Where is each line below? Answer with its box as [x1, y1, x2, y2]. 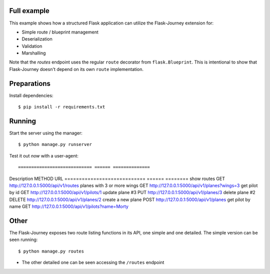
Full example [9, 6, 50, 15]
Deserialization [21, 36, 52, 42]
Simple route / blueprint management [21, 29, 98, 35]
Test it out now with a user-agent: [9, 152, 78, 158]
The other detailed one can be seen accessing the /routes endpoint [21, 259, 164, 265]
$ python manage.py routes [18, 248, 84, 254]
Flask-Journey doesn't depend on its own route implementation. [9, 66, 143, 72]
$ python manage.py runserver [18, 141, 92, 147]
